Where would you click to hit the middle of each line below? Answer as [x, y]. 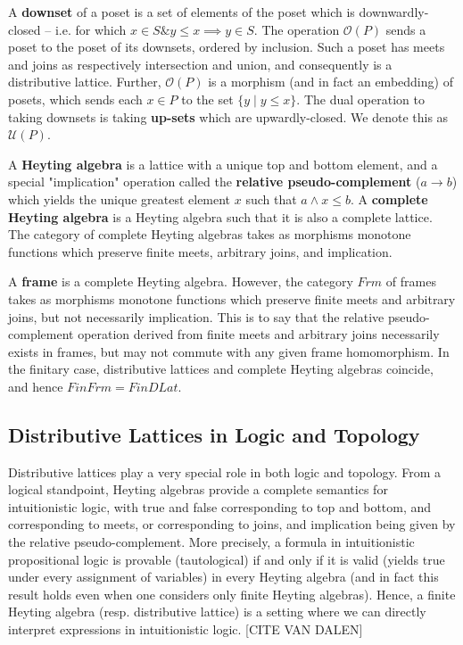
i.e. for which [91, 29]
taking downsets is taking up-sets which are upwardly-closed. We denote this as [228, 116]
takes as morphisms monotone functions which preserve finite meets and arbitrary [232, 298]
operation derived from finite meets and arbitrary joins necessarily [259, 334]
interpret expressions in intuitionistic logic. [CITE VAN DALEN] [186, 629]
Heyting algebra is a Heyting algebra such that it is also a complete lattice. [220, 216]
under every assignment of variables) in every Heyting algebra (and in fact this [223, 577]
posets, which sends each [75, 99]
